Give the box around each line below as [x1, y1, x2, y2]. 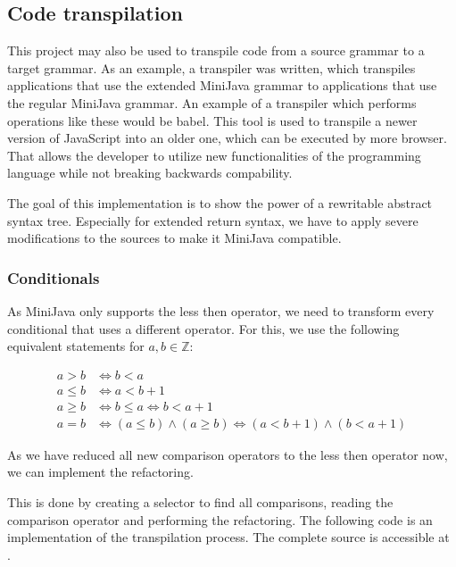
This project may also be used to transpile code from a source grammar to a [7, 41, 425, 60]
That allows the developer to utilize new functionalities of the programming [7, 146, 421, 164]
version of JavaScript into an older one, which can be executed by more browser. [7, 129, 447, 147]
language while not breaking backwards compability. [7, 163, 293, 182]
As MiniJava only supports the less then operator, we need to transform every [7, 301, 435, 320]
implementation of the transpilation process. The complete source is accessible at [7, 528, 450, 546]
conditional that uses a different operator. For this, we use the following [7, 319, 400, 338]
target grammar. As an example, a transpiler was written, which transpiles [7, 58, 416, 77]
